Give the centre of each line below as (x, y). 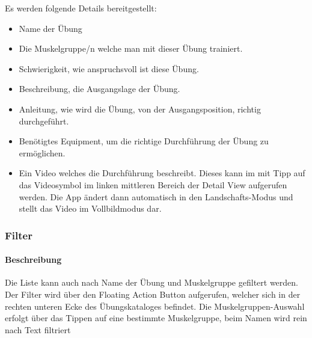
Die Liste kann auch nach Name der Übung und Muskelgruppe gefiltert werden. (151, 282)
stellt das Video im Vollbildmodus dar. (90, 208)
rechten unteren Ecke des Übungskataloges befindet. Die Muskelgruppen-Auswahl (155, 306)
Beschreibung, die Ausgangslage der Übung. (99, 89)
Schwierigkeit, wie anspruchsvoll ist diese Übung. (109, 68)
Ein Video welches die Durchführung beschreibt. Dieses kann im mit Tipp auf (162, 173)
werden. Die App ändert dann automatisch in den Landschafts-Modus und (156, 196)
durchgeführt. (44, 121)
